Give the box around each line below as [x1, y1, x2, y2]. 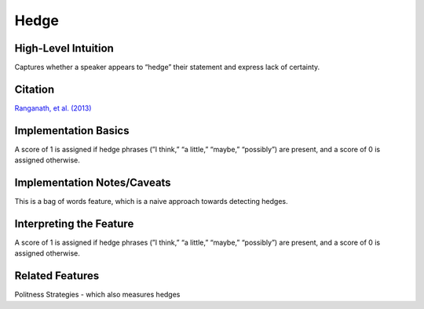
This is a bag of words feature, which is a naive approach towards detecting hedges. [14, 197, 288, 206]
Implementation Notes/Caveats [14, 176, 172, 190]
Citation [14, 82, 55, 96]
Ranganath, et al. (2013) [14, 103, 92, 113]
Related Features [14, 269, 100, 282]
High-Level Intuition [14, 42, 114, 55]
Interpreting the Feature [14, 216, 134, 231]
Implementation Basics [14, 124, 130, 137]
